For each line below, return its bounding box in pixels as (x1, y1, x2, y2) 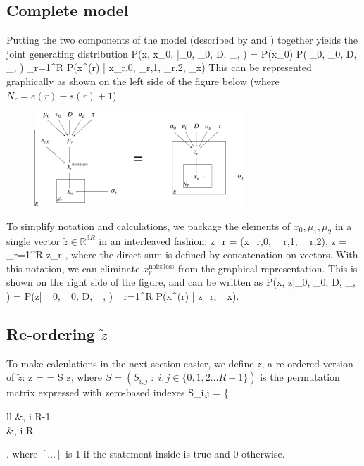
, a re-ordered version (261, 355, 353, 370)
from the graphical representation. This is (177, 260, 358, 275)
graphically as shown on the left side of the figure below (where (6, 73, 280, 88)
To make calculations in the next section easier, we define (6, 355, 254, 370)
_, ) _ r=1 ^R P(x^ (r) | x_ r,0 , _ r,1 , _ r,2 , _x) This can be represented (6, 60, 312, 75)
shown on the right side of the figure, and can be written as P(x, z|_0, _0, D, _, (6, 275, 356, 289)
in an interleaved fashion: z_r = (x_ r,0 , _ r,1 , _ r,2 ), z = (99, 233, 347, 248)
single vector (6, 233, 61, 248)
